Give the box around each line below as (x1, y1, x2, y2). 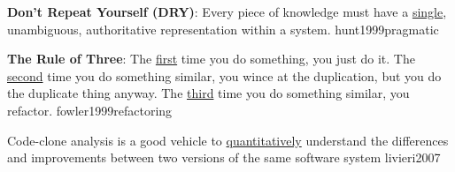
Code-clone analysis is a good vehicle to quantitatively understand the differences (7, 131, 449, 149)
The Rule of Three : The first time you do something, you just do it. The (7, 49, 415, 68)
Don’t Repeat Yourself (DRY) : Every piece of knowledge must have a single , (7, 3, 447, 20)
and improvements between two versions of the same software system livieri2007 (7, 148, 441, 167)
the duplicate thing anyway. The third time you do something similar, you (7, 84, 410, 102)
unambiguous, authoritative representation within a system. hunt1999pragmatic (7, 19, 439, 38)
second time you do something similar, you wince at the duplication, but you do (7, 66, 442, 85)
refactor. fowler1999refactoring (7, 101, 173, 119)
